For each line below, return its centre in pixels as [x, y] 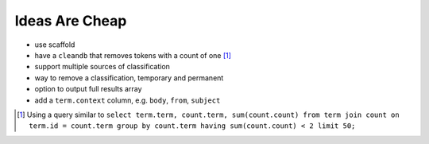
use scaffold [55, 45]
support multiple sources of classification [102, 67]
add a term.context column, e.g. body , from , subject [128, 100]
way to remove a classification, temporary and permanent [129, 78]
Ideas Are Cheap [71, 21]
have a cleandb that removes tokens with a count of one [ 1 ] [133, 55]
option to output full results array [88, 89]
